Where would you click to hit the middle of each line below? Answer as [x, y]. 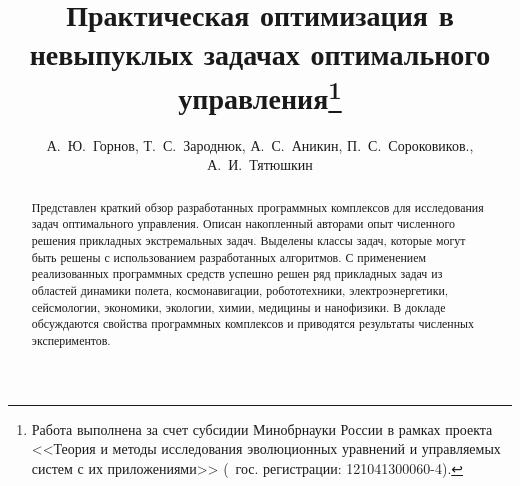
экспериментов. [71, 340]
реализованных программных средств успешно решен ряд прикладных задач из [237, 273]
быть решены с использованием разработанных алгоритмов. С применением [229, 256]
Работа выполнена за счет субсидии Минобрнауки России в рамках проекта [262, 428]
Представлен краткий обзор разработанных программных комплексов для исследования [257, 206]
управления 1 [260, 94]
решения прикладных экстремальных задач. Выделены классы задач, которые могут [248, 240]
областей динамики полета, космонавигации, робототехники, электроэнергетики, [240, 290]
